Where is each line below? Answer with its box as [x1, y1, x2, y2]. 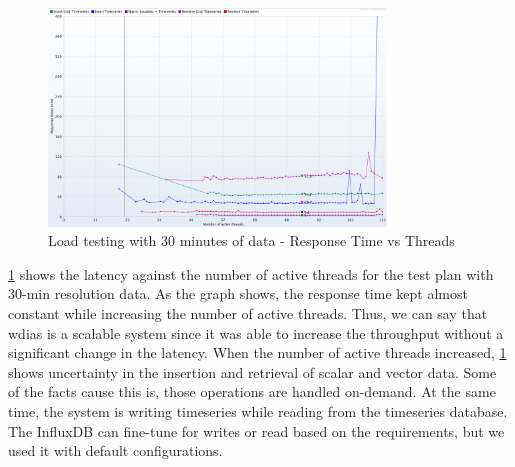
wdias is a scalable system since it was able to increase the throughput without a [8, 322, 504, 343]
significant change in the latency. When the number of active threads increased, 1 [8, 342, 507, 363]
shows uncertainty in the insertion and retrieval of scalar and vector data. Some [8, 361, 497, 382]
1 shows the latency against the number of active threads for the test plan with [8, 263, 494, 284]
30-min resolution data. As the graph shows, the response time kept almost [8, 283, 468, 304]
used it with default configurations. [8, 440, 223, 461]
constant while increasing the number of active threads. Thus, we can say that [8, 302, 488, 323]
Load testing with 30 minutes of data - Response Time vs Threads [48, 230, 455, 251]
